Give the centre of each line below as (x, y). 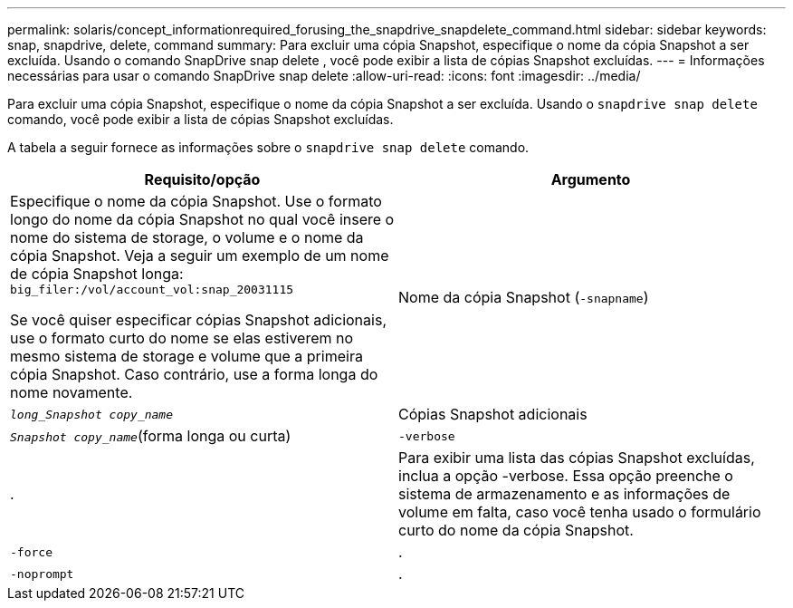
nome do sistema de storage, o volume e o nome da (187, 237)
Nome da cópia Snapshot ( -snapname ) (524, 297)
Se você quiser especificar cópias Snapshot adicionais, (198, 320)
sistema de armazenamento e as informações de (564, 494)
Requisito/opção (202, 179)
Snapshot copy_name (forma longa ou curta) (151, 436)
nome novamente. (72, 392)
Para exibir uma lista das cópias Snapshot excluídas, (577, 458)
